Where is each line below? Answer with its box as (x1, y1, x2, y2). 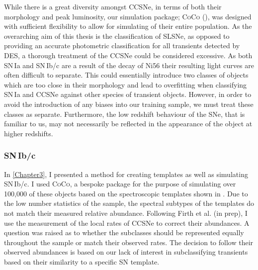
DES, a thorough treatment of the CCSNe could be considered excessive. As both (4, 50, 253, 60)
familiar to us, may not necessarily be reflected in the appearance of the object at (4, 118, 253, 129)
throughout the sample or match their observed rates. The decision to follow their (4, 237, 254, 247)
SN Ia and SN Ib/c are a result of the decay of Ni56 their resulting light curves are (4, 60, 254, 70)
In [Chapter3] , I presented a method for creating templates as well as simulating (4, 169, 248, 179)
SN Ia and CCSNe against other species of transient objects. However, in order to (4, 89, 252, 99)
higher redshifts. (4, 128, 53, 138)
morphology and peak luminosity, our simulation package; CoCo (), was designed (4, 11, 252, 21)
